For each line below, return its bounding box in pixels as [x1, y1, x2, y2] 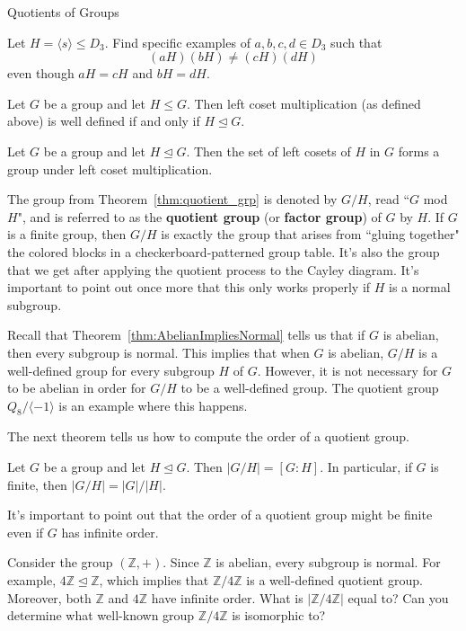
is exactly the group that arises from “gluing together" [161, 225, 460, 244]
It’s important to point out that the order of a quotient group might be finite [7, 505, 433, 524]
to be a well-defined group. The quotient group [180, 378, 439, 397]
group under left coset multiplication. [7, 159, 213, 178]
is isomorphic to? [232, 606, 326, 625]
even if [7, 522, 44, 541]
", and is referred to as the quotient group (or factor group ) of [17, 207, 382, 226]
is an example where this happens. [58, 395, 248, 414]
